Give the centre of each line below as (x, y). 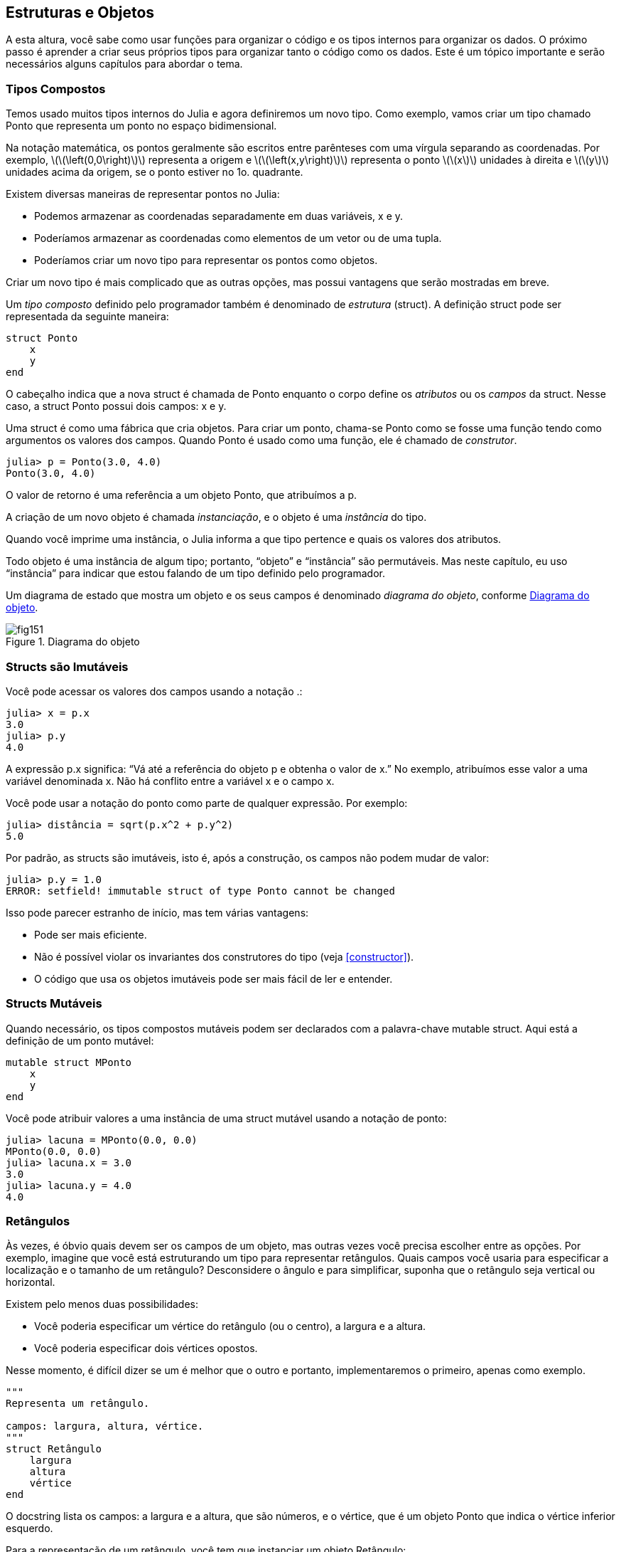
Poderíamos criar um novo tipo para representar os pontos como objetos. (206, 260)
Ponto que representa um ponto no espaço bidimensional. (141, 126)
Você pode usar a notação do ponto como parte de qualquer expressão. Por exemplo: (207, 803)
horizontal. (31, 1282)
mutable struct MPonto (69, 1062)
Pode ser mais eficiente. (91, 934)
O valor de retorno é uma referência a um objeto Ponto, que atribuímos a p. (182, 495)
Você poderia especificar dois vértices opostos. (146, 1348)
